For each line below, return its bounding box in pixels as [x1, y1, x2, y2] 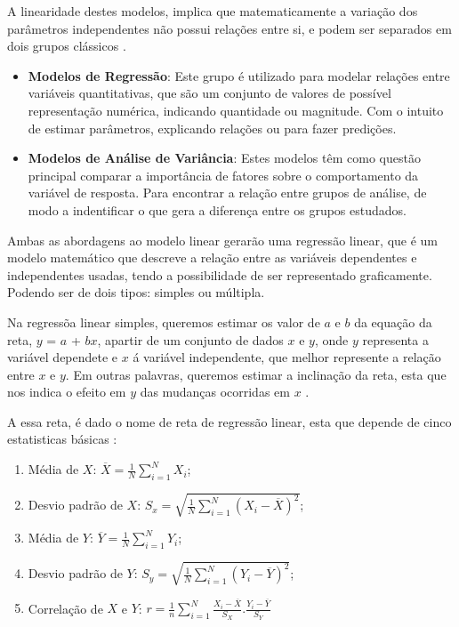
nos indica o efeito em [7, 382, 126, 401]
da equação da [354, 312, 432, 331]
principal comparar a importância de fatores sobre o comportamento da [28, 165, 419, 184]
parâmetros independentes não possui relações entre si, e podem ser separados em [7, 19, 452, 37]
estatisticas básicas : [7, 430, 117, 448]
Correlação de [28, 599, 103, 617]
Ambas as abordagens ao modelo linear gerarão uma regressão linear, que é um [7, 230, 439, 249]
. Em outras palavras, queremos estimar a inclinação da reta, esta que [65, 365, 447, 383]
